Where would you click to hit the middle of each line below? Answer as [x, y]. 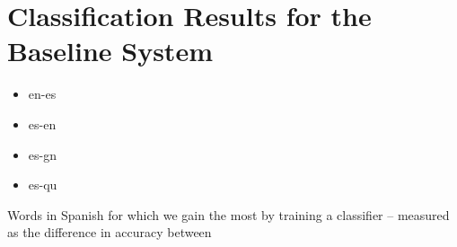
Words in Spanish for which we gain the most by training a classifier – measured [228, 214]
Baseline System [110, 51]
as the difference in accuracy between [110, 232]
